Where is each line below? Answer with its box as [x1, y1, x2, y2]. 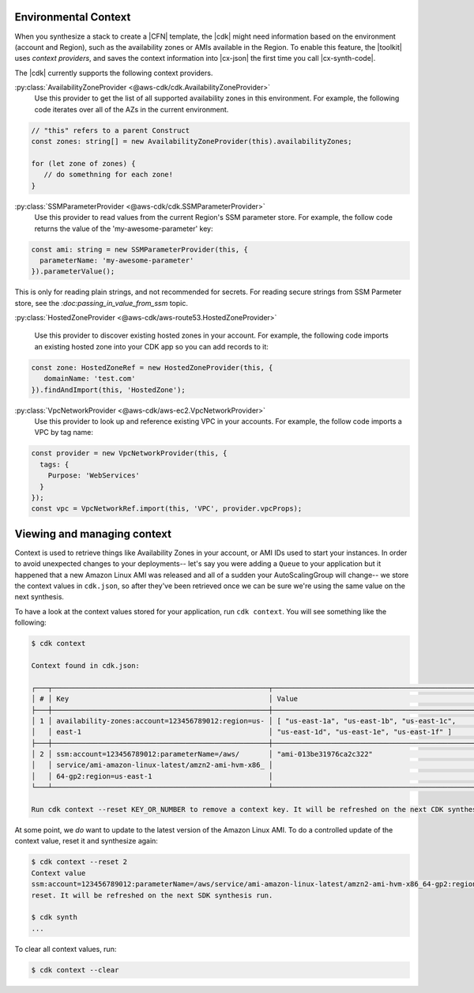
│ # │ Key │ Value [31, 694, 299, 704]
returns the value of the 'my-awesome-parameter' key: [34, 224, 213, 233]
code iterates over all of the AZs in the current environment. [34, 104, 229, 114]
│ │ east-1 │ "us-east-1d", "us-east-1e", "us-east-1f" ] [31, 727, 452, 737]
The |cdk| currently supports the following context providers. [14, 68, 213, 77]
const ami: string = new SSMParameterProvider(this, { [31, 245, 248, 254]
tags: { [39, 459, 70, 469]
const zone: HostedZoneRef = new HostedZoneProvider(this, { [31, 363, 273, 372]
